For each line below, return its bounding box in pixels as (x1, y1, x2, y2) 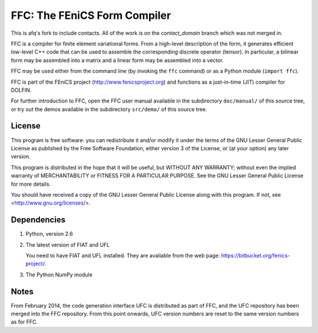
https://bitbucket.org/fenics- (221, 252, 290, 259)
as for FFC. (11, 318, 38, 325)
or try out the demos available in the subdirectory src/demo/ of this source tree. (11, 105, 207, 113)
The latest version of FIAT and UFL (25, 241, 110, 248)
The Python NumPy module (25, 271, 92, 278)
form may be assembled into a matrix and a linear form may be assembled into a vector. (11, 57, 224, 64)
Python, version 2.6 (25, 230, 73, 238)
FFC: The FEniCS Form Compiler (11, 9, 171, 22)
